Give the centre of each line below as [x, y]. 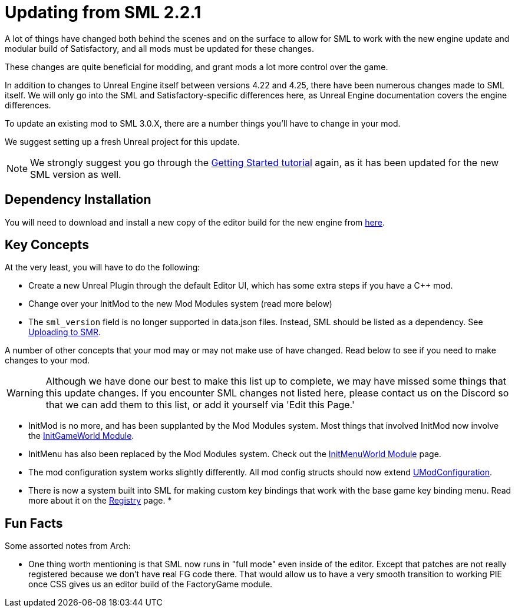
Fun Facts [34, 523]
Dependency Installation [78, 200]
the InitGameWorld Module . [81, 436]
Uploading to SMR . [65, 332]
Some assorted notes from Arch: [68, 546]
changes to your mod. [47, 360]
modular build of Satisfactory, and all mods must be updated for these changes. [159, 48]
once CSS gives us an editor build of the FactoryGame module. [151, 584]
